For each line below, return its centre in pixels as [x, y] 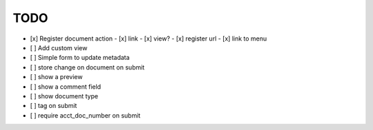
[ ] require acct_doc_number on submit [85, 115]
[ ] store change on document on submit [87, 67]
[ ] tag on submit [54, 106]
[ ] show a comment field [66, 87]
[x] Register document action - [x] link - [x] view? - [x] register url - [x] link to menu [149, 39]
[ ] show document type [64, 96]
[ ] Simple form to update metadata [80, 58]
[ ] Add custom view [59, 47]
